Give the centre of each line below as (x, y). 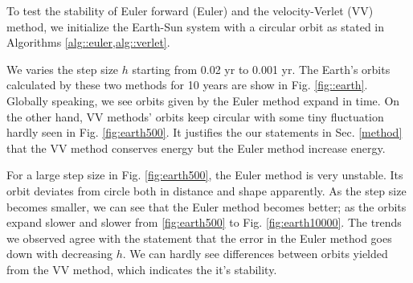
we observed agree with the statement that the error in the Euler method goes (199, 238)
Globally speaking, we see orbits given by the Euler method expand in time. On (203, 100)
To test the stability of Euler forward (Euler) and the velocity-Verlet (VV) (190, 10)
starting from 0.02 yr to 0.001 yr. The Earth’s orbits (261, 69)
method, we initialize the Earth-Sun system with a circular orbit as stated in (196, 26)
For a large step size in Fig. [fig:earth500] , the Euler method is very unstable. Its (205, 175)
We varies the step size (63, 69)
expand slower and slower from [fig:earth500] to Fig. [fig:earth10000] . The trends (204, 222)
